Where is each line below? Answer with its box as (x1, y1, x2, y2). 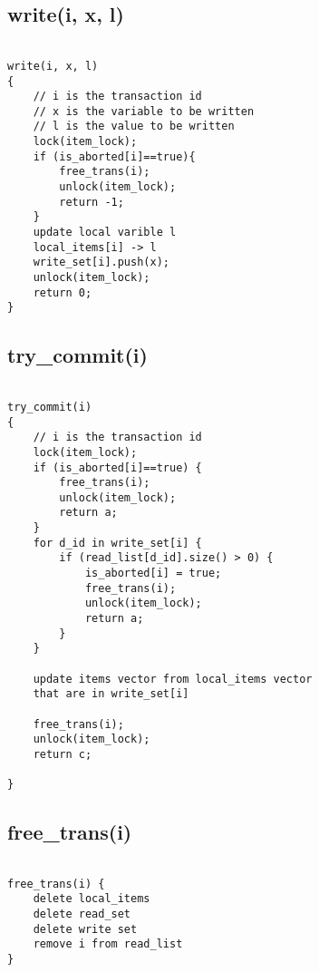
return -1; (59, 195, 124, 209)
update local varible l (33, 226, 177, 239)
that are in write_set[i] (33, 687, 189, 701)
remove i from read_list (33, 938, 183, 951)
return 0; (33, 286, 92, 299)
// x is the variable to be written (33, 104, 255, 118)
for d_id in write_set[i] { (33, 536, 202, 549)
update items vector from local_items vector (33, 672, 313, 685)
